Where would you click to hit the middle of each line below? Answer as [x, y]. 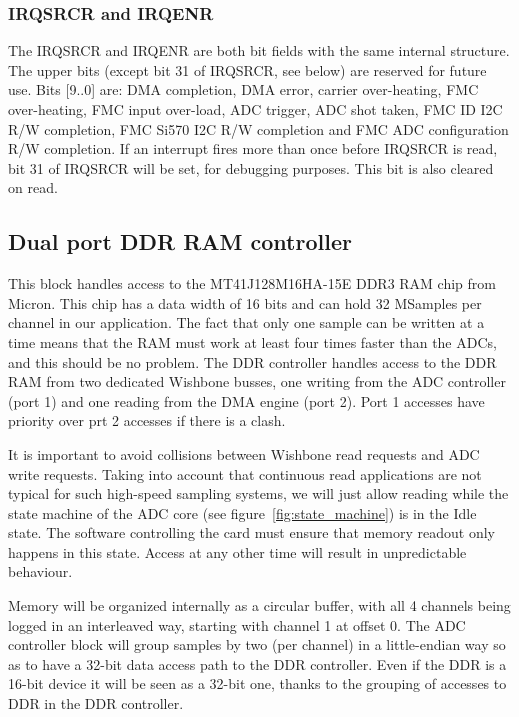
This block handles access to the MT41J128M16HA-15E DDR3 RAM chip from [252, 283]
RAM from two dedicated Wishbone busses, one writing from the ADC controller [257, 381]
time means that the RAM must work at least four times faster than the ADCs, [252, 341]
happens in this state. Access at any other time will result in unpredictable [237, 551]
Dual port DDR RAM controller [180, 241]
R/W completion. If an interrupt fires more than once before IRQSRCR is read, [253, 148]
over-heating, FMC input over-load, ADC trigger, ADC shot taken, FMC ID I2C [255, 109]
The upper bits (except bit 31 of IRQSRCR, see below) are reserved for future [247, 69]
